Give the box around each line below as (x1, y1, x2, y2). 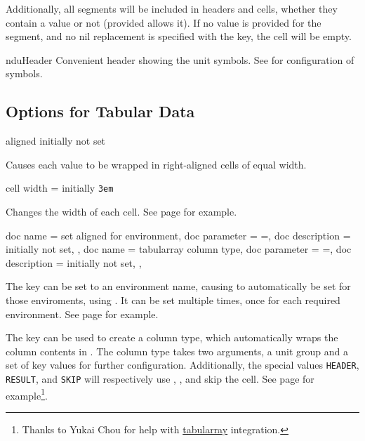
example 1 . (6, 386, 48, 402)
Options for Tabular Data (6, 100, 195, 122)
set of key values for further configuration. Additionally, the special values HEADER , (6, 357, 359, 372)
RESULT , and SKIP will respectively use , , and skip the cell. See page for (6, 371, 314, 386)
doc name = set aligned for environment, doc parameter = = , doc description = (6, 228, 351, 242)
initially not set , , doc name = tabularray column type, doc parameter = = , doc (6, 242, 352, 256)
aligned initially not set (6, 133, 106, 148)
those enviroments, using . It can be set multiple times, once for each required (6, 292, 340, 307)
